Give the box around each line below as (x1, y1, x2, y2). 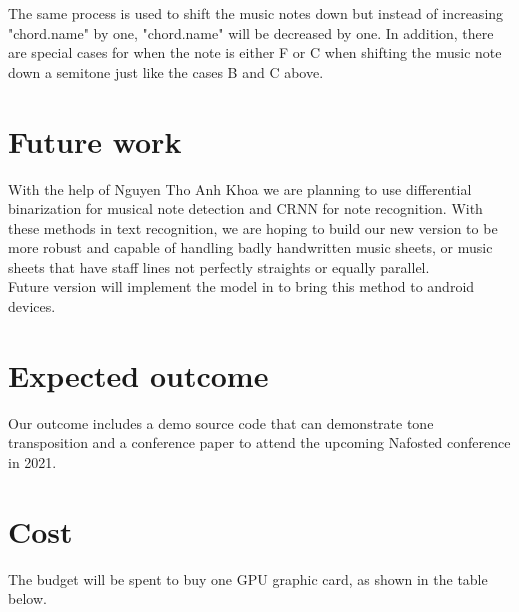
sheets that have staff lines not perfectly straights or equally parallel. (8, 256, 430, 277)
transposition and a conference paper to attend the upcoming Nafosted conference (8, 432, 511, 453)
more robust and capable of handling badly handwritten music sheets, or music (8, 237, 493, 258)
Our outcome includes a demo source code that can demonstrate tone (8, 412, 434, 433)
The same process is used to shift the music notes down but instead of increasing (8, 3, 504, 23)
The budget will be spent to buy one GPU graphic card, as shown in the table (8, 568, 488, 589)
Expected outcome (8, 354, 269, 395)
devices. (8, 296, 56, 317)
